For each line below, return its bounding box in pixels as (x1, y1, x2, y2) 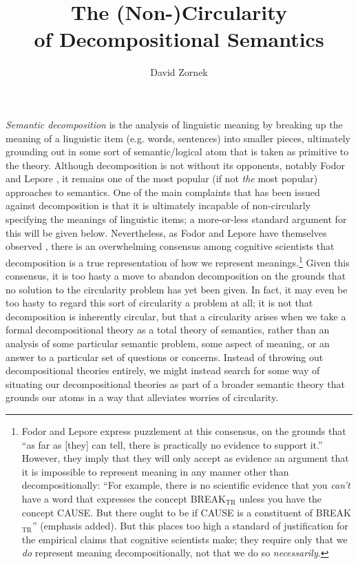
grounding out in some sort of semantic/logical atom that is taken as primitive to (6, 144, 349, 159)
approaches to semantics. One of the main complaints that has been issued (6, 184, 320, 199)
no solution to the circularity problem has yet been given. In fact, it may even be (6, 282, 348, 296)
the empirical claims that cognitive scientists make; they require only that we (21, 532, 348, 546)
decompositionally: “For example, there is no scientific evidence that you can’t (21, 478, 350, 492)
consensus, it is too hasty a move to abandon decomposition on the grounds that (6, 269, 346, 283)
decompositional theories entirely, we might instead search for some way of (6, 363, 320, 378)
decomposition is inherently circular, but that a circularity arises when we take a (6, 309, 346, 323)
